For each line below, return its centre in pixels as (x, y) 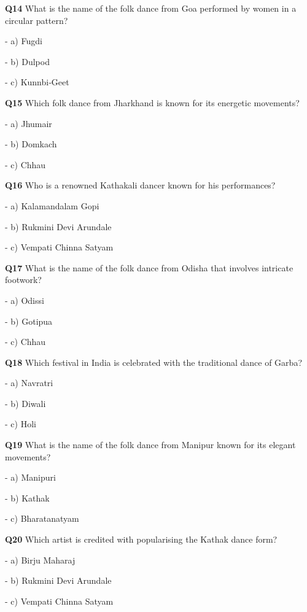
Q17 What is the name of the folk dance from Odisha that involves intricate (149, 267)
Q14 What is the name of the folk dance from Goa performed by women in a (151, 8)
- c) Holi (21, 424)
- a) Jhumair (29, 123)
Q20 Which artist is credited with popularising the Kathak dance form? (141, 539)
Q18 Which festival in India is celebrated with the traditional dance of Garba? (153, 362)
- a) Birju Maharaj (40, 560)
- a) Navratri (29, 383)
